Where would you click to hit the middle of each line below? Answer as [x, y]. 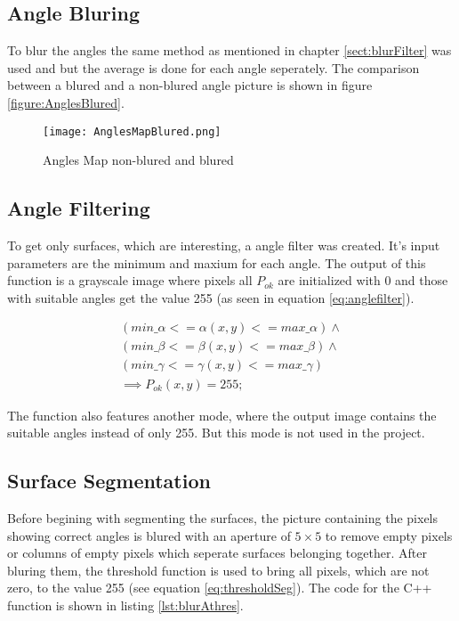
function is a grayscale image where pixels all [130, 280]
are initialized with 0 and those [363, 280]
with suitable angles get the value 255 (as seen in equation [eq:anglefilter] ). [211, 297]
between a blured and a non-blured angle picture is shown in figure [190, 85]
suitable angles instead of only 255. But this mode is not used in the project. [216, 433]
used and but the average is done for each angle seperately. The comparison [213, 67]
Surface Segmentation [109, 481]
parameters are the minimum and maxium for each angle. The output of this [217, 262]
